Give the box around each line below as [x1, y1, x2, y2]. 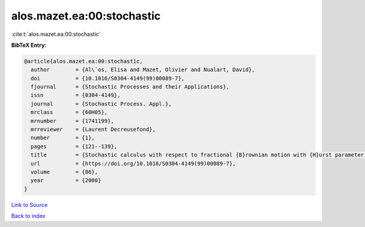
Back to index [11, 212, 46, 220]
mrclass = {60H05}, [30, 109, 108, 116]
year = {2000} [30, 177, 102, 184]
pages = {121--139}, [30, 143, 118, 150]
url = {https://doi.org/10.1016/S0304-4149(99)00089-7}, [30, 160, 236, 167]
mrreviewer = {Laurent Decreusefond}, [30, 126, 156, 133]
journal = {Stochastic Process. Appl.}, [30, 100, 172, 107]
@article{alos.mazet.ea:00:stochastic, [24, 58, 143, 65]
